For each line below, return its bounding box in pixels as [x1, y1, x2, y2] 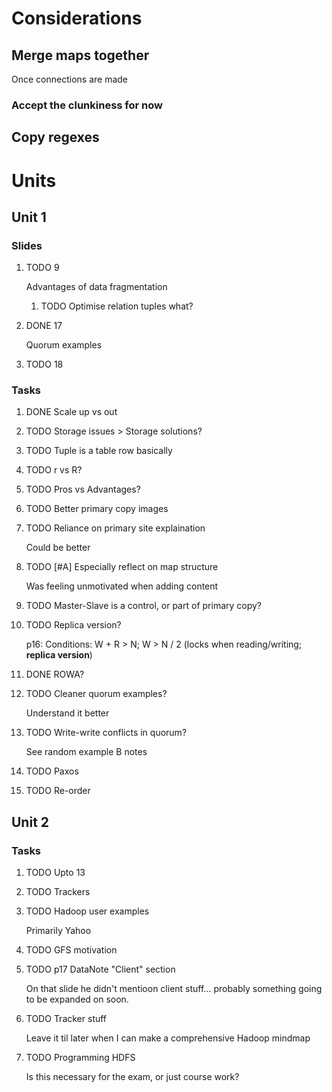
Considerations [11, 7, 143, 30]
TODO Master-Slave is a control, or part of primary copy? [25, 600, 263, 612]
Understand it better [25, 707, 110, 719]
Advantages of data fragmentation [25, 281, 168, 293]
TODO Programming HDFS [25, 1052, 136, 1064]
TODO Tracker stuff [25, 1013, 108, 1025]
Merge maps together [11, 47, 150, 64]
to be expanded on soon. [25, 993, 129, 1006]
